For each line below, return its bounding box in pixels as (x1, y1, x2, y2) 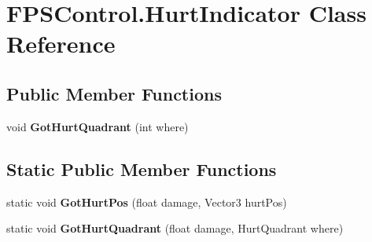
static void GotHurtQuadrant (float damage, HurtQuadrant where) (6, 220, 344, 236)
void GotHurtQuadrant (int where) (6, 118, 189, 134)
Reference (6, 27, 116, 60)
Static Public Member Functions (6, 156, 277, 181)
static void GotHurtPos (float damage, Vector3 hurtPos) (6, 193, 287, 210)
